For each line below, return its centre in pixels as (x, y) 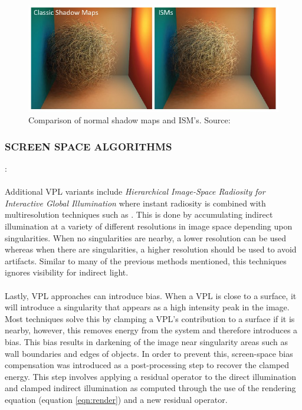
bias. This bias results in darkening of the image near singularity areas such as (146, 342)
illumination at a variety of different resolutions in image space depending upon (149, 226)
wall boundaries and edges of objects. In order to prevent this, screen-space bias (149, 353)
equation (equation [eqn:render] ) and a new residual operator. (116, 399)
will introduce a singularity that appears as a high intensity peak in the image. (147, 307)
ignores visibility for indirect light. (67, 272)
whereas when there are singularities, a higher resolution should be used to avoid (151, 249)
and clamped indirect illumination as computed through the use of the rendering (150, 388)
